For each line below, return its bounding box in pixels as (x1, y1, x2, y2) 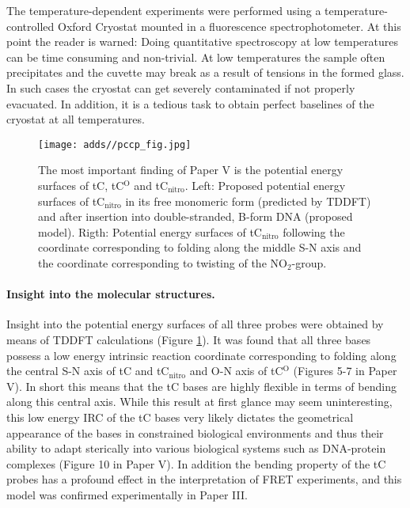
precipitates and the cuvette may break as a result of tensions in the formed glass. (6, 64, 404, 81)
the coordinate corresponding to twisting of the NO (38, 254, 287, 271)
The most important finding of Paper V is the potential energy (38, 161, 344, 178)
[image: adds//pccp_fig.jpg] (38, 138, 192, 150)
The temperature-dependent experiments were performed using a (6, 2, 321, 18)
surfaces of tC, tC (38, 177, 124, 193)
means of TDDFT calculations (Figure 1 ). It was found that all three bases (6, 331, 371, 347)
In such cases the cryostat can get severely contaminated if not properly (6, 79, 355, 96)
